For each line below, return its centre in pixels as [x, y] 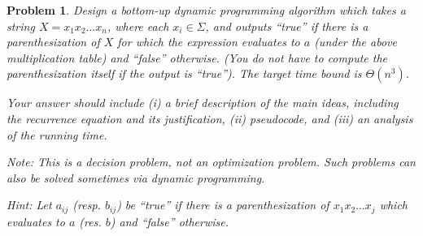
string [21, 26]
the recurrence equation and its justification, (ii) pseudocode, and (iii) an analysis [210, 118]
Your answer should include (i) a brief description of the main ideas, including [203, 103]
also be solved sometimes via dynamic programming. [136, 177]
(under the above [355, 42]
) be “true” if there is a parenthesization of [223, 205]
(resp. [87, 205]
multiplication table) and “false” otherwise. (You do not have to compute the [197, 57]
